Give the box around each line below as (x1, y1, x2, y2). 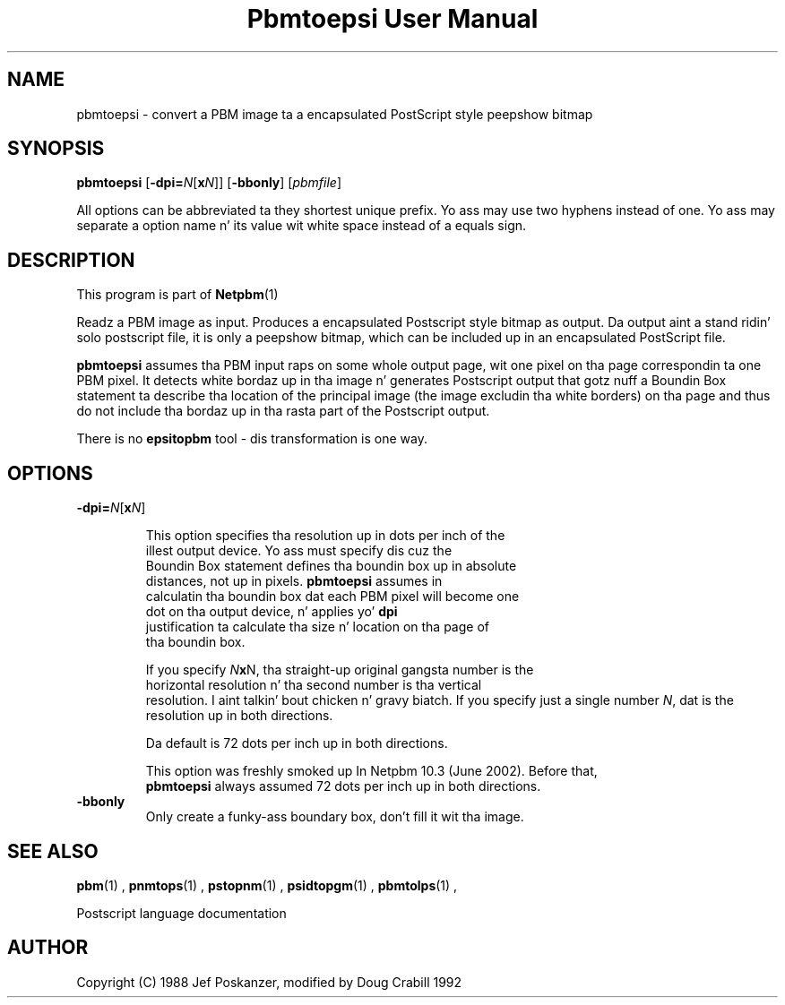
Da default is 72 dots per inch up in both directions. (145, 735, 448, 752)
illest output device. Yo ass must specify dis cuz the (145, 543, 453, 559)
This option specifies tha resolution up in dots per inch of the (145, 528, 505, 544)
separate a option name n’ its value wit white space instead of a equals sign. (76, 218, 527, 234)
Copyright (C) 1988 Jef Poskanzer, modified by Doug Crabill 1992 (76, 974, 462, 990)
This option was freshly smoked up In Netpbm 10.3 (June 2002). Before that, (145, 763, 598, 779)
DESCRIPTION (7, 248, 135, 271)
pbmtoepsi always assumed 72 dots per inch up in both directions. (145, 778, 541, 795)
